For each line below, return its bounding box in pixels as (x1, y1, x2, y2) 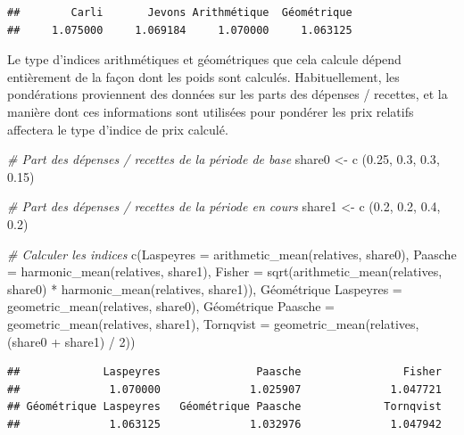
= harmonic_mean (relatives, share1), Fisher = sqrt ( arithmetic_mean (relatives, (7, 262, 443, 281)
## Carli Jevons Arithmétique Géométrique (7, 6, 352, 19)
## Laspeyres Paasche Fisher (7, 365, 442, 379)
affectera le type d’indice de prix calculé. (7, 119, 228, 138)
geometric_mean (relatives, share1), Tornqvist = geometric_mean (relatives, (7, 314, 419, 332)
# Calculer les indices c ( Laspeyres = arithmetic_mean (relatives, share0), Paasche (7, 244, 457, 263)
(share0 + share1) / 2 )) (7, 332, 136, 350)
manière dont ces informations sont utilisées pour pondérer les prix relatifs (7, 102, 414, 120)
